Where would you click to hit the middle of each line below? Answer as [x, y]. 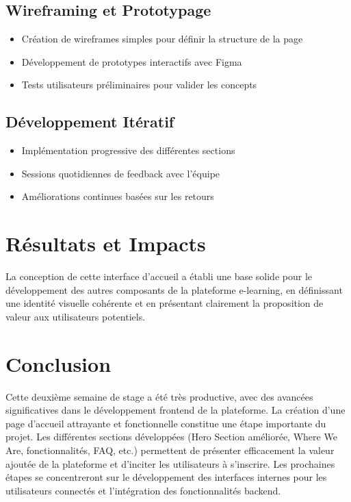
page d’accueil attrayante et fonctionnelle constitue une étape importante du [166, 423]
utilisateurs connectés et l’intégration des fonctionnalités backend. [143, 490]
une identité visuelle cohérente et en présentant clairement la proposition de [165, 303]
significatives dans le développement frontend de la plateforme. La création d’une [175, 410]
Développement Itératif [90, 122]
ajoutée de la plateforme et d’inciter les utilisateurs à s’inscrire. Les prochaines [170, 463]
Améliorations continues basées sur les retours [118, 196]
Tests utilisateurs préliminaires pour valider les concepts [139, 85]
